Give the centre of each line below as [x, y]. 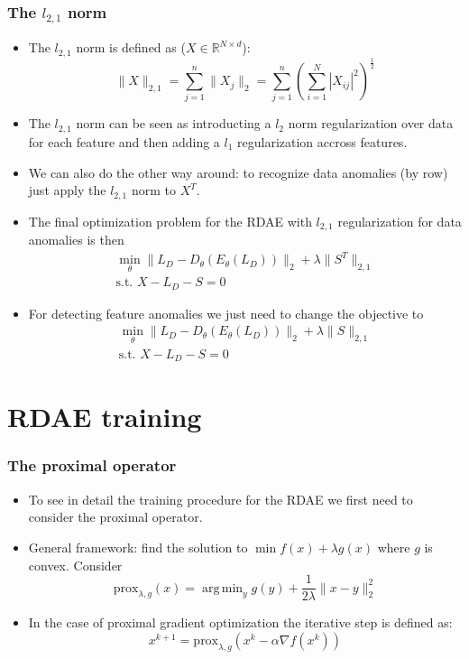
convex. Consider [75, 565]
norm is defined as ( [131, 47]
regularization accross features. [322, 141]
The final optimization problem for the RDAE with [170, 221]
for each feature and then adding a [124, 141]
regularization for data [400, 221]
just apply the [67, 190]
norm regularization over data [371, 123]
